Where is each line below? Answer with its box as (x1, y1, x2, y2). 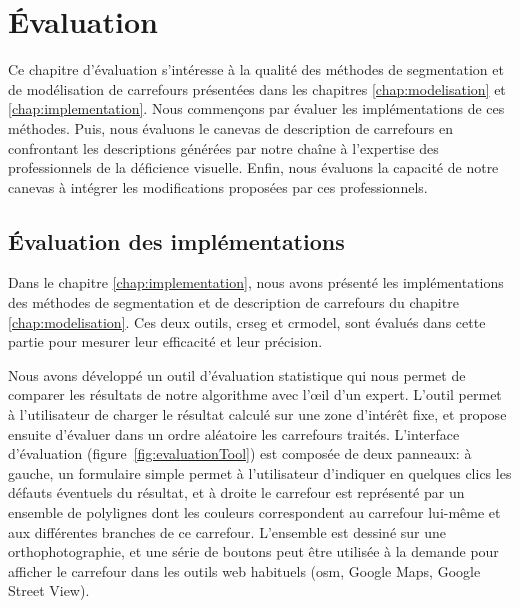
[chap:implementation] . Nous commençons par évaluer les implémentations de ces (8, 98, 505, 119)
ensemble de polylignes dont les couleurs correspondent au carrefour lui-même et (8, 502, 501, 523)
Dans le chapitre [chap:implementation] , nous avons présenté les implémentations (8, 272, 504, 293)
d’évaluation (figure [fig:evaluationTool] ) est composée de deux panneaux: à (8, 443, 472, 464)
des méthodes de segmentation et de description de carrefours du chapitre (8, 292, 459, 313)
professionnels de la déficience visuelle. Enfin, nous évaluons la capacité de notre (8, 157, 499, 178)
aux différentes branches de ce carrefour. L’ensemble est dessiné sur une (8, 521, 447, 542)
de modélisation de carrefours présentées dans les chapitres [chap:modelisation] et (8, 78, 506, 99)
